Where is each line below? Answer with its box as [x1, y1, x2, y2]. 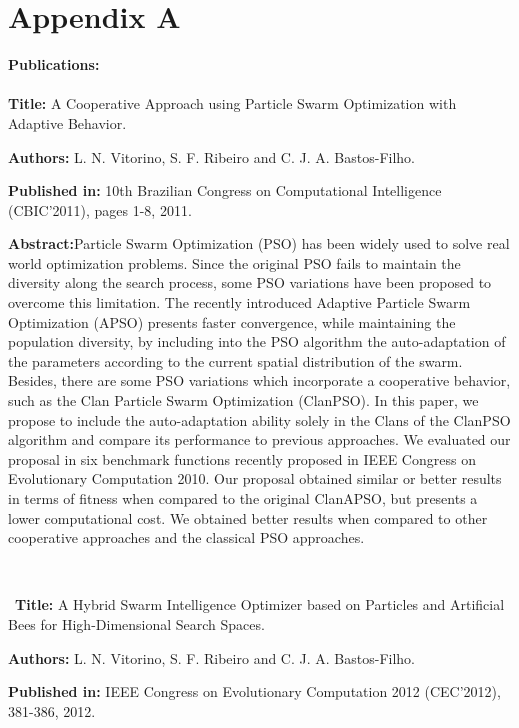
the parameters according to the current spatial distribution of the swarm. [8, 350, 463, 371]
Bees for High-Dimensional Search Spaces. [8, 613, 265, 634]
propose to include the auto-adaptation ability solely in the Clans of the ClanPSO [8, 409, 511, 430]
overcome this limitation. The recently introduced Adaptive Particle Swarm [8, 292, 471, 313]
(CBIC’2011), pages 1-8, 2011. [8, 199, 192, 220]
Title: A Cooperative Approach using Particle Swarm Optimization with [8, 93, 457, 114]
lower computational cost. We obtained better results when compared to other [8, 507, 488, 528]
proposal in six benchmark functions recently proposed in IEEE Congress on [8, 448, 476, 469]
